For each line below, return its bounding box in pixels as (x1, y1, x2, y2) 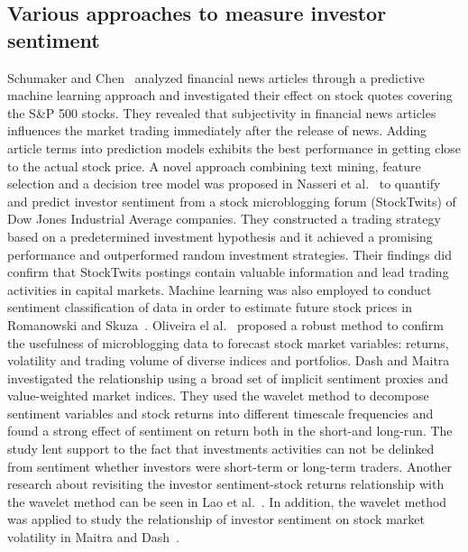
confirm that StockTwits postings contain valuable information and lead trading (7, 262, 449, 281)
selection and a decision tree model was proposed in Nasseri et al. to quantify (7, 174, 441, 193)
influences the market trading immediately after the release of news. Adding (7, 121, 427, 140)
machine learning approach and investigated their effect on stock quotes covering (7, 86, 453, 105)
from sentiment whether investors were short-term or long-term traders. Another (7, 456, 453, 475)
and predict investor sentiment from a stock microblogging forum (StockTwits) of (7, 191, 456, 210)
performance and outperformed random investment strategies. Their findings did (7, 244, 452, 263)
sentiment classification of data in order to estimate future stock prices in (7, 298, 412, 317)
